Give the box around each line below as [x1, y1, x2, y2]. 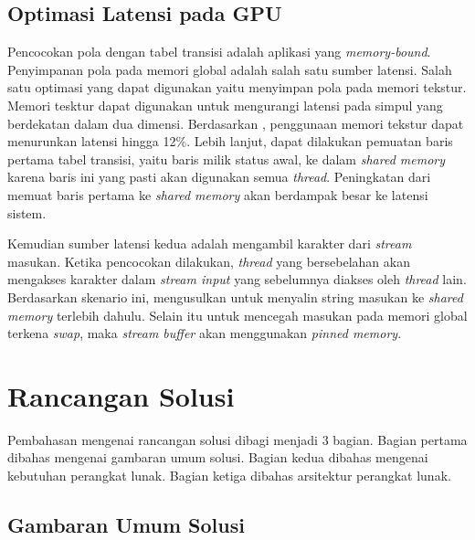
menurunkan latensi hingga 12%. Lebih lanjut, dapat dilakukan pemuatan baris [7, 132, 453, 151]
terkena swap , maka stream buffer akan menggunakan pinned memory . [7, 323, 402, 343]
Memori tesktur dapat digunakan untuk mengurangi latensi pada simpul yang [7, 95, 443, 114]
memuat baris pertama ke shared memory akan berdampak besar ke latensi [7, 185, 428, 204]
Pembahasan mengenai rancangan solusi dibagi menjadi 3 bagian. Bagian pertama [7, 429, 468, 449]
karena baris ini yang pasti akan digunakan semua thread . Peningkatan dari [7, 167, 431, 186]
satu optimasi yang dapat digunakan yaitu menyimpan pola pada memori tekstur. [7, 78, 467, 97]
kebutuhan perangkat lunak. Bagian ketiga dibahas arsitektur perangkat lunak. [7, 466, 451, 485]
